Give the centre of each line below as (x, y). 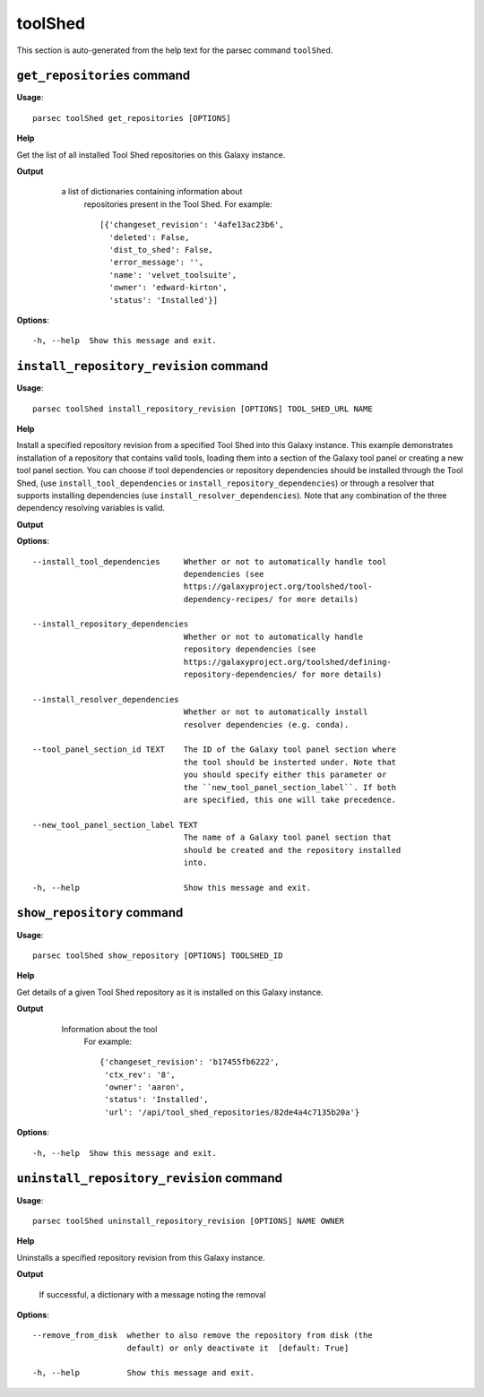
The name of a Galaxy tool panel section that (287, 837)
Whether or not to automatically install (276, 712)
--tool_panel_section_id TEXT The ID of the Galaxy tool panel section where (215, 750)
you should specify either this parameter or (285, 775)
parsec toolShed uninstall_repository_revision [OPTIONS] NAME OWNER (189, 1220)
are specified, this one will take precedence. (290, 799)
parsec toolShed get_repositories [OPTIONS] (132, 118)
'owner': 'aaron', (145, 1087)
